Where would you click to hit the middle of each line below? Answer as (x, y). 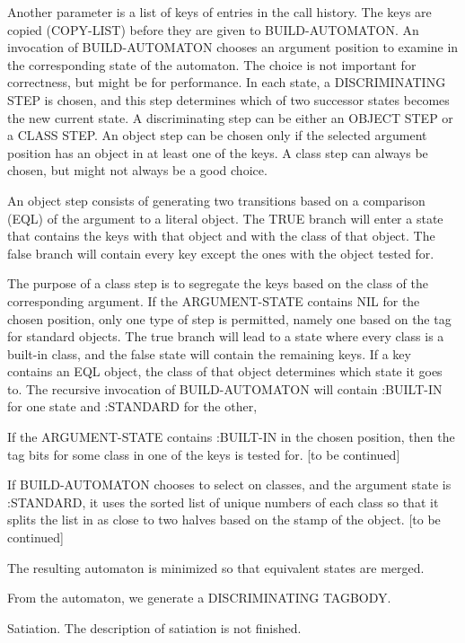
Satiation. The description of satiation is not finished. (154, 627)
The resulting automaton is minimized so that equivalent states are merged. (216, 567)
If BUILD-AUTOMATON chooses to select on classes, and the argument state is (229, 484)
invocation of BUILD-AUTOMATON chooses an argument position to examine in (233, 47)
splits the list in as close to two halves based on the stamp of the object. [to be (224, 520)
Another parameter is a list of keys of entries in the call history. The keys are (219, 12)
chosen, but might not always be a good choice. (137, 170)
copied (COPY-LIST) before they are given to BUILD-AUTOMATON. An (213, 29)
